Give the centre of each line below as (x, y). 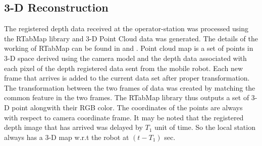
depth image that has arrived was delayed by (73, 127)
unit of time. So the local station (205, 127)
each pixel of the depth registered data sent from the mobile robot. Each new (123, 68)
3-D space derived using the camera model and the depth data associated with (125, 58)
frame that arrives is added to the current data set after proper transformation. (127, 78)
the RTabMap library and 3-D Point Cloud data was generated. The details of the (131, 38)
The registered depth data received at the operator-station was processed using (126, 28)
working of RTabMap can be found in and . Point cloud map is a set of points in (129, 48)
